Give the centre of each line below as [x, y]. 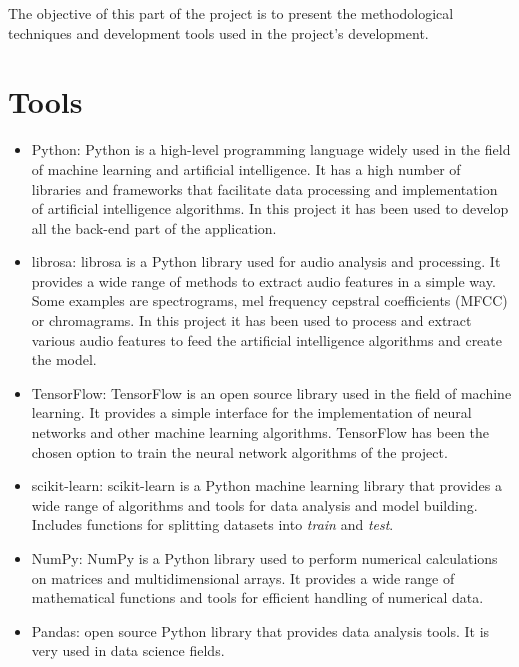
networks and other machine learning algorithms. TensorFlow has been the [260, 432]
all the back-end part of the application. [154, 227]
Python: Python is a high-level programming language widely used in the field [271, 149]
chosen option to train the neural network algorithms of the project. [239, 451]
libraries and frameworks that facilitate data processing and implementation [264, 188]
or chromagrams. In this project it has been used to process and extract [251, 320]
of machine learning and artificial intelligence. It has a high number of [246, 168]
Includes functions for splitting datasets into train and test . [212, 524]
